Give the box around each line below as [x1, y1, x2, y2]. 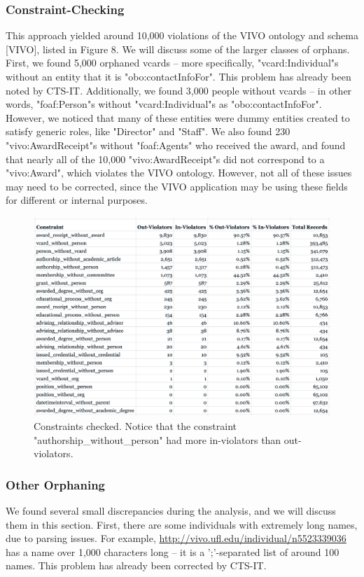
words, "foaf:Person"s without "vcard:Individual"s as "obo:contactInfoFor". [6, 97, 322, 111]
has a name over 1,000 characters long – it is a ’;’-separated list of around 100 [6, 544, 339, 559]
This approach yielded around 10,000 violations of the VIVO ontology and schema [6, 28, 358, 43]
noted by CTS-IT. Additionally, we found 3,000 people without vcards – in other [6, 83, 352, 97]
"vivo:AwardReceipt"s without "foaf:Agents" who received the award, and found [6, 137, 346, 152]
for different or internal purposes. [6, 193, 148, 207]
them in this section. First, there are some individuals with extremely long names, [6, 517, 358, 531]
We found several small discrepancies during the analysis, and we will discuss [6, 503, 336, 517]
